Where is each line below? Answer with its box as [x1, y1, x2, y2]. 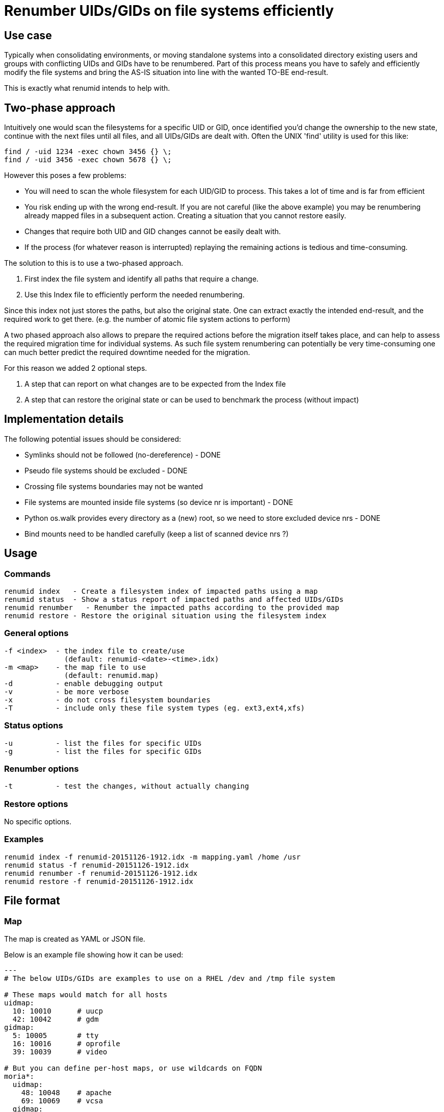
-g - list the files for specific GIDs [4, 747, 202, 755]
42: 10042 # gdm [12, 1015, 99, 1024]
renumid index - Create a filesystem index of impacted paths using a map [4, 587, 318, 596]
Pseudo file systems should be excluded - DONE [24, 466, 188, 475]
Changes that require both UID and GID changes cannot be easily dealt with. [24, 227, 281, 236]
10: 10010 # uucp [12, 1007, 103, 1016]
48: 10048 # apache [21, 1089, 112, 1097]
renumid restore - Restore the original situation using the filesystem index [4, 612, 327, 620]
